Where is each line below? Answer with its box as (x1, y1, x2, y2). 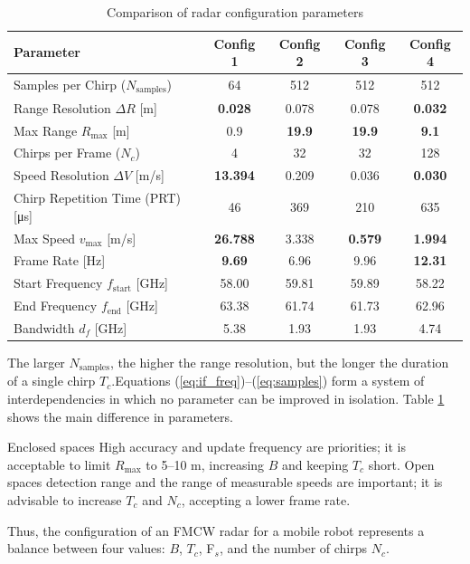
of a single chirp (7, 371, 96, 390)
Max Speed (14, 228, 76, 247)
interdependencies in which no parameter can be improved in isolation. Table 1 (7, 389, 445, 408)
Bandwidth (14, 318, 75, 337)
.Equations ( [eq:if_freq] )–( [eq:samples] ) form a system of (111, 371, 425, 390)
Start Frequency (14, 273, 103, 292)
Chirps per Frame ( (14, 143, 121, 162)
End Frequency (14, 296, 98, 315)
